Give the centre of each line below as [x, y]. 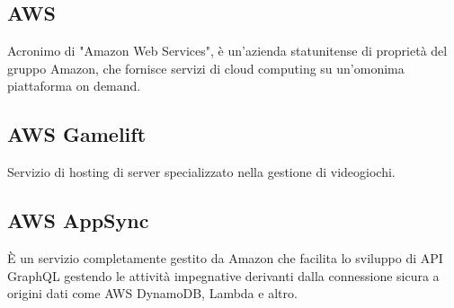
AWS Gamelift [77, 134]
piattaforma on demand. [74, 86]
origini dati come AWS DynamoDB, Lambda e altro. [152, 293]
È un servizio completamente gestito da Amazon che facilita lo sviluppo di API [225, 257]
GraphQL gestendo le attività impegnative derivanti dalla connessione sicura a [223, 275]
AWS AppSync [78, 220]
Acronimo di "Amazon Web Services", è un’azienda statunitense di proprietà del [227, 51]
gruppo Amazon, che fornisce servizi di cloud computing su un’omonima [206, 68]
